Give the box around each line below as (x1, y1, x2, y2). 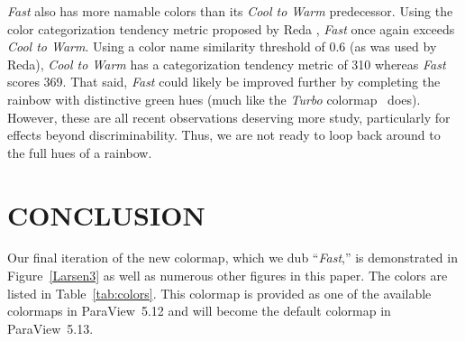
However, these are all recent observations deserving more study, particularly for (7, 107, 451, 126)
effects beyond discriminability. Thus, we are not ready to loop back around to (7, 125, 441, 144)
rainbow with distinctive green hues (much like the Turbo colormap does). (7, 89, 421, 108)
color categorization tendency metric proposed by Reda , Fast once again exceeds (7, 19, 455, 38)
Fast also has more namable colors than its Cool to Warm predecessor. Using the (7, 2, 453, 20)
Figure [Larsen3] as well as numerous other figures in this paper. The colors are (7, 266, 448, 285)
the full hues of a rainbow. (7, 143, 152, 161)
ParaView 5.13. (7, 318, 94, 337)
